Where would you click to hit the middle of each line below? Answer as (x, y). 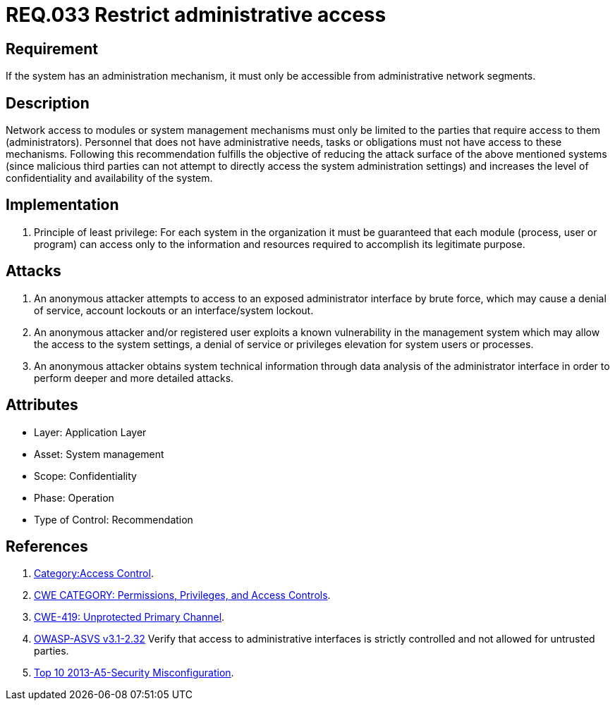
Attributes (42, 405)
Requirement (52, 49)
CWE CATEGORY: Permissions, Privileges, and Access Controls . (182, 595)
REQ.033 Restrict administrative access (196, 15)
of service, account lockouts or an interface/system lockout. (174, 310)
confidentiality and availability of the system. (109, 178)
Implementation (62, 205)
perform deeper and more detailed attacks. (134, 378)
